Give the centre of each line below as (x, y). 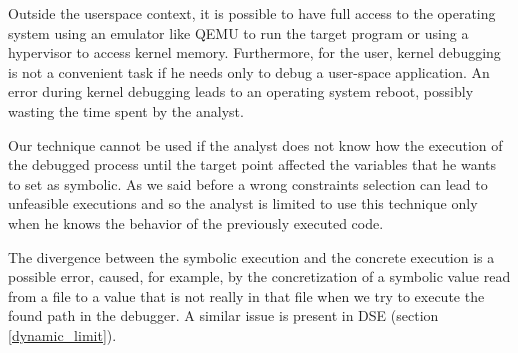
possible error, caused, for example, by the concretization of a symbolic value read (259, 276)
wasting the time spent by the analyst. (126, 110)
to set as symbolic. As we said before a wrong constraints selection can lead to (248, 183)
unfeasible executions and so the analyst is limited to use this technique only (243, 203)
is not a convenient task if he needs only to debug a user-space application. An (249, 71)
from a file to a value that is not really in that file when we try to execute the (246, 295)
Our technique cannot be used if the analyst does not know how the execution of (255, 144)
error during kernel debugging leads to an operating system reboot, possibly (241, 91)
